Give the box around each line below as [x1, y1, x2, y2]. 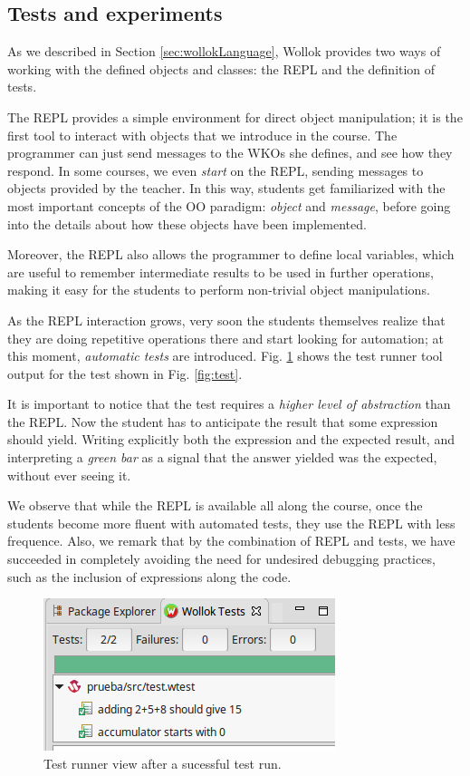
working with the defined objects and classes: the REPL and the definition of [7, 59, 436, 78]
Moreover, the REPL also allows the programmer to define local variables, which [7, 245, 455, 264]
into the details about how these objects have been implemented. [7, 214, 367, 233]
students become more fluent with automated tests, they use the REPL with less [7, 513, 456, 532]
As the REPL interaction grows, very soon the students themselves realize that [7, 310, 446, 329]
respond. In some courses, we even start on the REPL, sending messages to [7, 160, 424, 179]
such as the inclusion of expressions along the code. [7, 567, 292, 586]
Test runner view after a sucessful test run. [43, 753, 282, 772]
